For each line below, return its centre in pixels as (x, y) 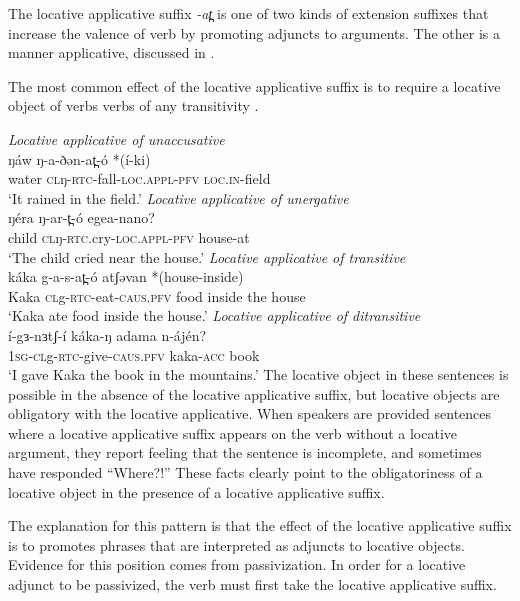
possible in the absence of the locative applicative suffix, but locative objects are (254, 393)
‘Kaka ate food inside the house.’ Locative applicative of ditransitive (214, 315)
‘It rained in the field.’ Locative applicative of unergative (178, 197)
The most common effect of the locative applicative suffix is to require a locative (254, 85)
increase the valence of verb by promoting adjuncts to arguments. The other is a (254, 32)
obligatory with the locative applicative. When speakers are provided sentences (250, 413)
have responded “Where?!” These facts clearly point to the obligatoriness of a (245, 472)
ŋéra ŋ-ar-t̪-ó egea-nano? (81, 217)
